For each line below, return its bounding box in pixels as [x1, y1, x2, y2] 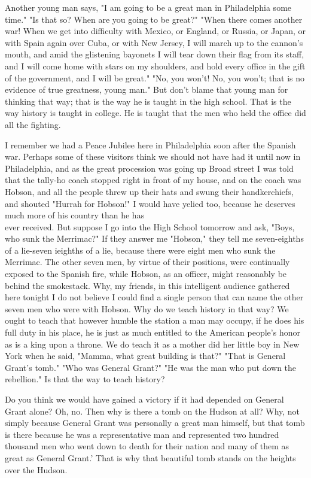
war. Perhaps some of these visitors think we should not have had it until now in [5, 150, 301, 163]
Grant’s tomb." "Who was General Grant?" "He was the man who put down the [5, 361, 297, 373]
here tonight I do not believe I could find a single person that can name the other [5, 291, 304, 303]
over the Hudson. [5, 463, 68, 476]
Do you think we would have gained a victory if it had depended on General [5, 393, 284, 405]
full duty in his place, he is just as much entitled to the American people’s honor [5, 326, 300, 339]
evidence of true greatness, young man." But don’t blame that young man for [5, 83, 288, 96]
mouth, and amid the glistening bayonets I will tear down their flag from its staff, [5, 48, 304, 60]
